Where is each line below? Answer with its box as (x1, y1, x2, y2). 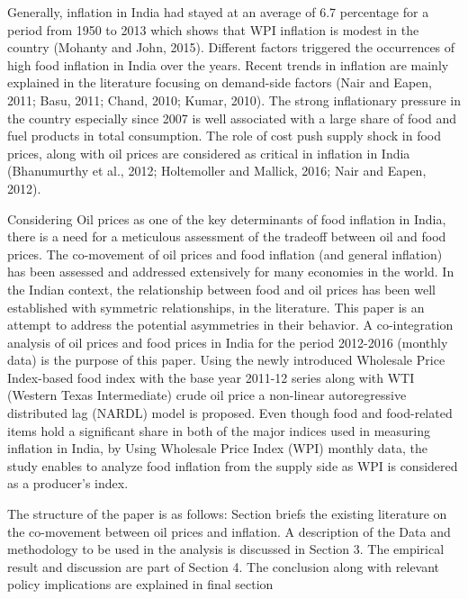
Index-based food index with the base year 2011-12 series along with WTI (7, 368, 415, 386)
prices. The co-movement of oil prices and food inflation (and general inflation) (7, 244, 443, 263)
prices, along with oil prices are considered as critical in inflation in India (7, 143, 410, 162)
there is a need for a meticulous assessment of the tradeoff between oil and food (7, 227, 446, 246)
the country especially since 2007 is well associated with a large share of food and (7, 108, 457, 127)
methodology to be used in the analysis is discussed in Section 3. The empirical (7, 540, 445, 558)
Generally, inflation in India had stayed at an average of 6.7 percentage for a (7, 3, 429, 21)
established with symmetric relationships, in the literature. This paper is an (7, 297, 425, 316)
